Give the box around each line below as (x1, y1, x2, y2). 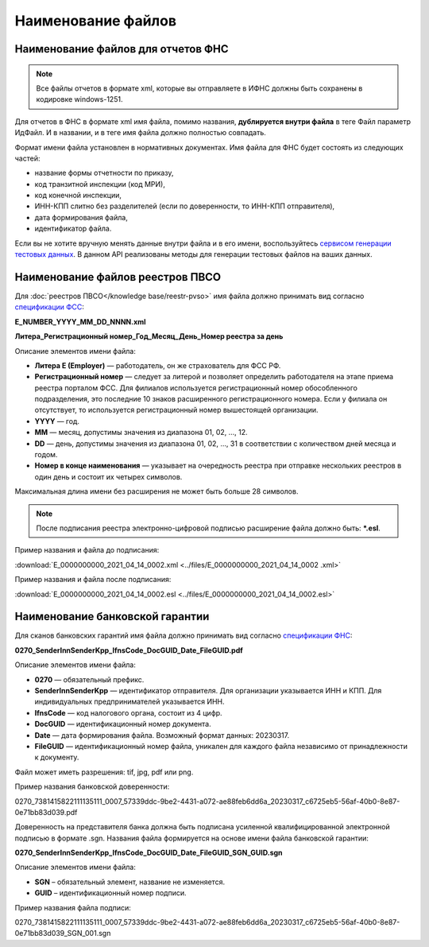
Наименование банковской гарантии (14, 610, 210, 623)
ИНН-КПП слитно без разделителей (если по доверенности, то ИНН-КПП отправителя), (34, 201, 335, 211)
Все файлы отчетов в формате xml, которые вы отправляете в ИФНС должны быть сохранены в (36, 83, 363, 93)
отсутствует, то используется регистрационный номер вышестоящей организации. (34, 406, 319, 415)
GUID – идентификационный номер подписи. (34, 888, 187, 898)
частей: (14, 153, 41, 163)
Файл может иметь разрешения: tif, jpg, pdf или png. (14, 767, 194, 777)
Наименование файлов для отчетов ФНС (14, 42, 230, 56)
